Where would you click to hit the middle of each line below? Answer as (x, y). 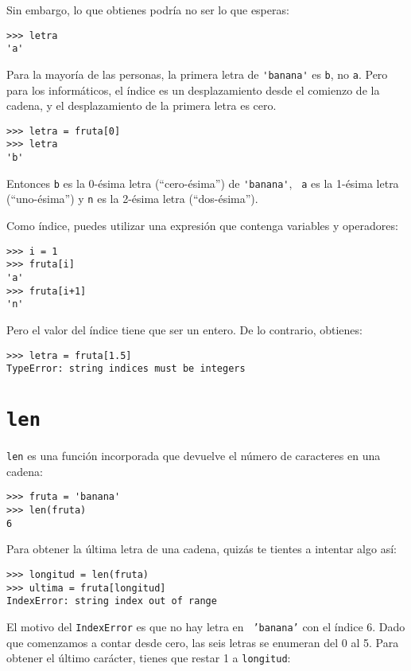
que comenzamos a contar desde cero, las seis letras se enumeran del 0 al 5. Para (203, 642)
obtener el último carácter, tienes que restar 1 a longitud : (149, 658)
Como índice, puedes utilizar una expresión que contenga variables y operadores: (202, 226)
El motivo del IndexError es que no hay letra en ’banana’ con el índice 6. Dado (206, 626)
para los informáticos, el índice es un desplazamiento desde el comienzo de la (193, 90)
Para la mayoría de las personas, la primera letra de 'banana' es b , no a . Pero (197, 74)
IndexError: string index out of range (112, 601)
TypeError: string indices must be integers (126, 369)
